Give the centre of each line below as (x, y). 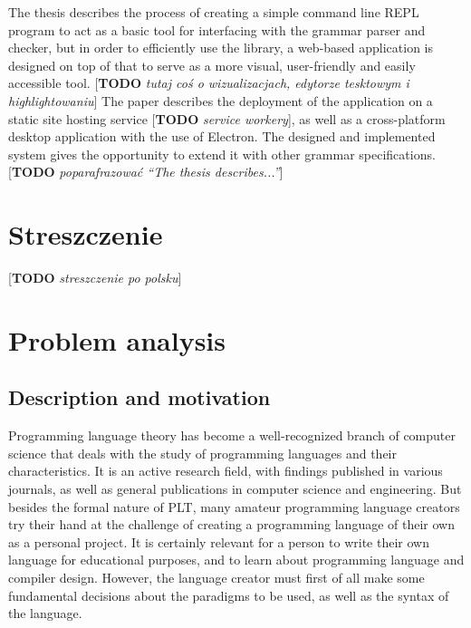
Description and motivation (139, 397)
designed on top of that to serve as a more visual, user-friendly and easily (212, 65)
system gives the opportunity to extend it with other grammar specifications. (222, 154)
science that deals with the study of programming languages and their (202, 453)
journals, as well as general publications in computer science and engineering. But (235, 489)
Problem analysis (117, 339)
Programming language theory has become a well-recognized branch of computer (232, 435)
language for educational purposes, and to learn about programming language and (236, 560)
